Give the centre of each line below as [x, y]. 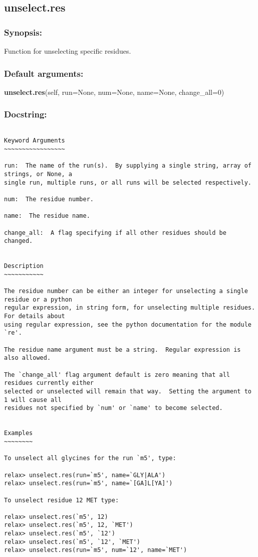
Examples [19, 433]
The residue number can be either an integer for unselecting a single [126, 291]
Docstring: [26, 114]
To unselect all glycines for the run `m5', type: [90, 458]
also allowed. [28, 358]
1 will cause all [33, 400]
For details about [35, 316]
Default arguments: [44, 73]
